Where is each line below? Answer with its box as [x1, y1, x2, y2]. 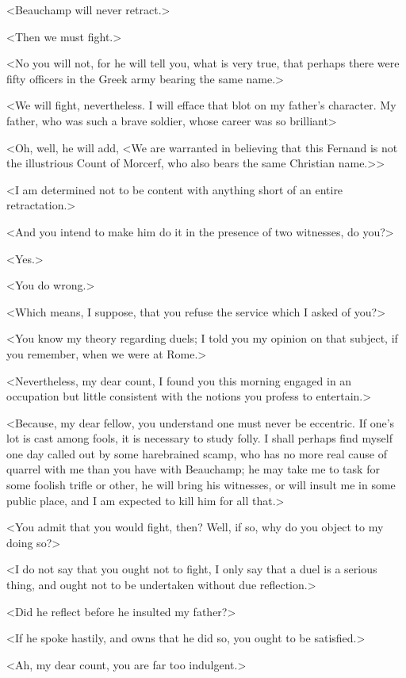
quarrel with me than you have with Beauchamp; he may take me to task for [6, 461, 380, 477]
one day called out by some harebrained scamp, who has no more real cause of [6, 445, 387, 462]
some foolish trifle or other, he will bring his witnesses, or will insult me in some [6, 477, 396, 493]
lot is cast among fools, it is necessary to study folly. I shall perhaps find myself [6, 430, 393, 446]
